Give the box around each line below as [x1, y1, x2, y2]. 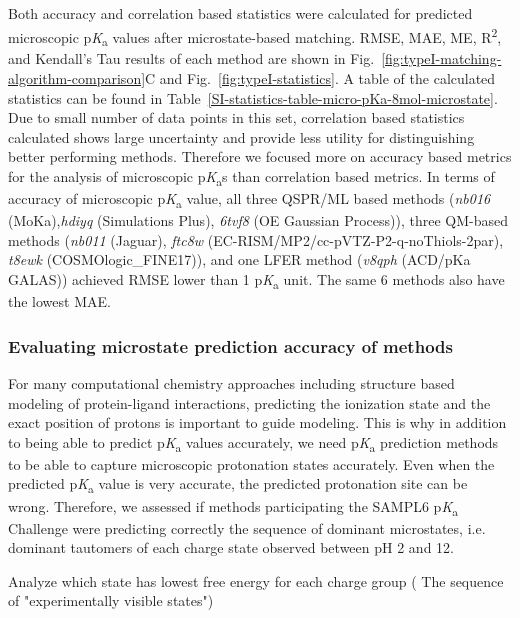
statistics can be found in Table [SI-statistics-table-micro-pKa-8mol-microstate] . [8, 87, 498, 108]
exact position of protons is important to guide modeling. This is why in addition [8, 412, 507, 433]
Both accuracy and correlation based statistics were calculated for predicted [8, 3, 473, 23]
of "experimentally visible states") [8, 590, 214, 611]
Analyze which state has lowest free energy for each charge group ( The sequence [8, 570, 504, 591]
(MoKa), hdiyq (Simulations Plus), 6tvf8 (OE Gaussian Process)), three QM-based [8, 210, 509, 231]
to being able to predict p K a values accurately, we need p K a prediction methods [8, 431, 499, 455]
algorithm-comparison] [8, 67, 146, 88]
